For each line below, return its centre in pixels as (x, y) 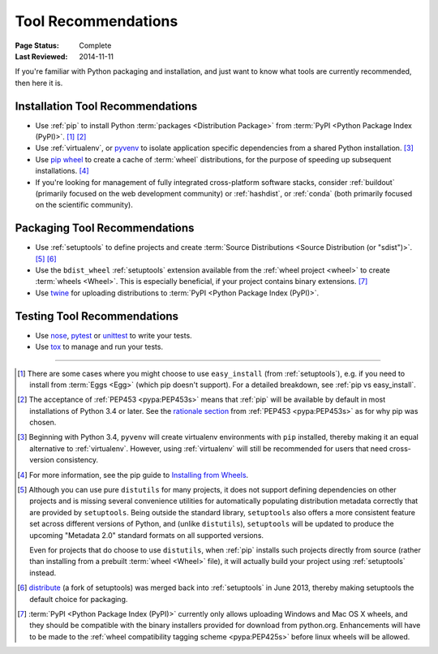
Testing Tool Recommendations (97, 316)
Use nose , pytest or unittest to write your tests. (114, 335)
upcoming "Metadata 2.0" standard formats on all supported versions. (146, 535)
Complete (95, 45)
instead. (43, 573)
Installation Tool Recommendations (106, 106)
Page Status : (37, 45)
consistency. (77, 460)
